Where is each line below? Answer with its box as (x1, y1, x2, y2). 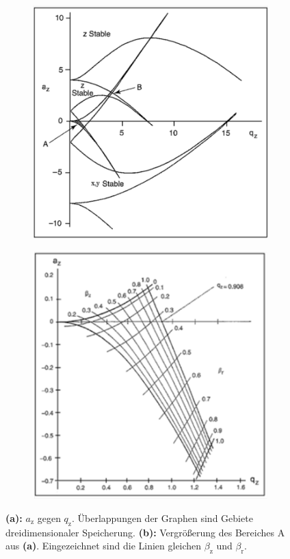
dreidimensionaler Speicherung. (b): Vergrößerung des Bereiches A (5, 525, 285, 539)
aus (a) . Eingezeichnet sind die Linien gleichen (5, 538, 202, 553)
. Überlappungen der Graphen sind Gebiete (71, 510, 253, 525)
